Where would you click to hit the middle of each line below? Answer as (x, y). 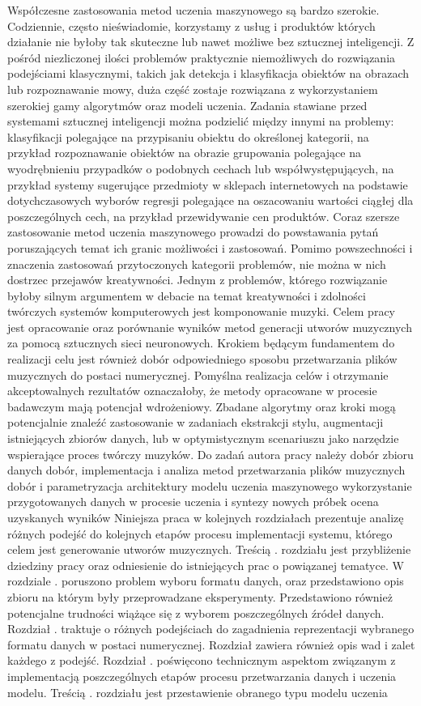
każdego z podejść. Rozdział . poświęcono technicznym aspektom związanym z (202, 660)
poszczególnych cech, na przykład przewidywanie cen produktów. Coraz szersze (204, 216)
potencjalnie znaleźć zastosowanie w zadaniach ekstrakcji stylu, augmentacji (196, 422)
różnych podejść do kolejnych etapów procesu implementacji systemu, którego (200, 533)
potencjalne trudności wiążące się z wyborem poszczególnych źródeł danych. (196, 612)
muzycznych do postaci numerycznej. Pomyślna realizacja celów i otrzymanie (198, 374)
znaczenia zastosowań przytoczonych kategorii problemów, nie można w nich (197, 264)
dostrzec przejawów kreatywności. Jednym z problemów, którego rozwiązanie (198, 280)
